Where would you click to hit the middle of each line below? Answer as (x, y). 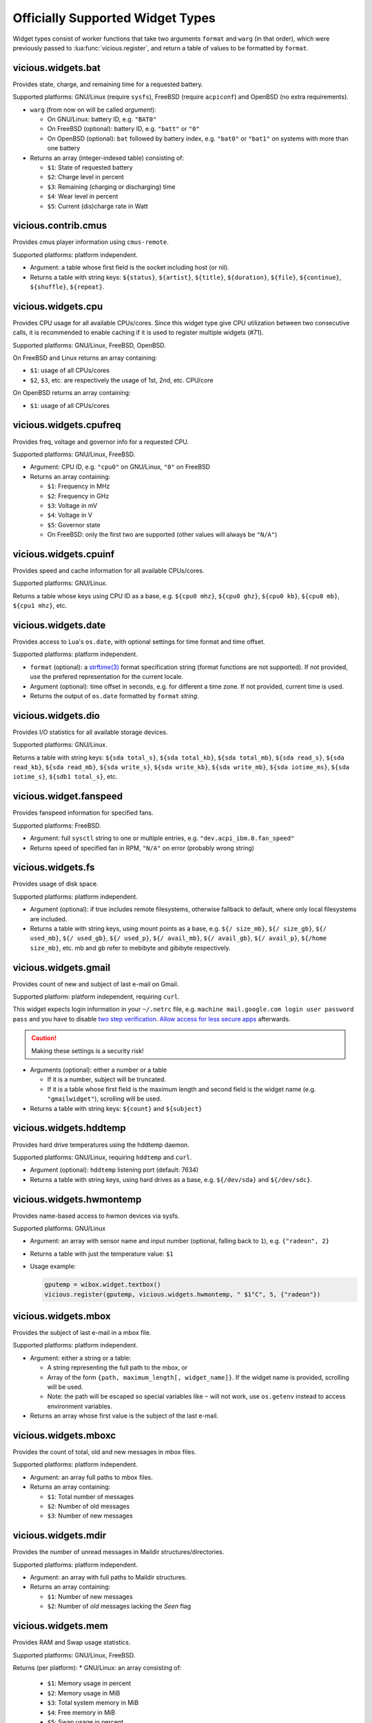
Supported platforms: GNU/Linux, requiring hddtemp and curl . (102, 1157)
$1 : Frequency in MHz (79, 487)
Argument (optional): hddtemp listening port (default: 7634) (114, 1170)
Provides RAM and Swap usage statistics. (72, 1642)
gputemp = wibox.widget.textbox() (103, 1285)
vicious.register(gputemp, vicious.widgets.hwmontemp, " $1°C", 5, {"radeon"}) (183, 1294)
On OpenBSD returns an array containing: (72, 393)
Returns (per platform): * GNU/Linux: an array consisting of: (97, 1667)
